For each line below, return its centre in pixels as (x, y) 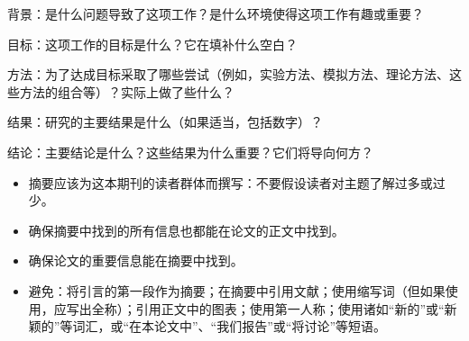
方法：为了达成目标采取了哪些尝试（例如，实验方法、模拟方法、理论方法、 (228, 74)
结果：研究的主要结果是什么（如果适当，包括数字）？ (165, 122)
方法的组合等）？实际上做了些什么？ (127, 91)
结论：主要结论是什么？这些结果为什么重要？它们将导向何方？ (190, 152)
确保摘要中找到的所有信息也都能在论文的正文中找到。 (186, 230)
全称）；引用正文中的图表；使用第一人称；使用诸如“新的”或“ (268, 308)
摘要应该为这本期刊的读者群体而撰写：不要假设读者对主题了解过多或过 (237, 182)
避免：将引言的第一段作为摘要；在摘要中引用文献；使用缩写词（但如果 (237, 290)
